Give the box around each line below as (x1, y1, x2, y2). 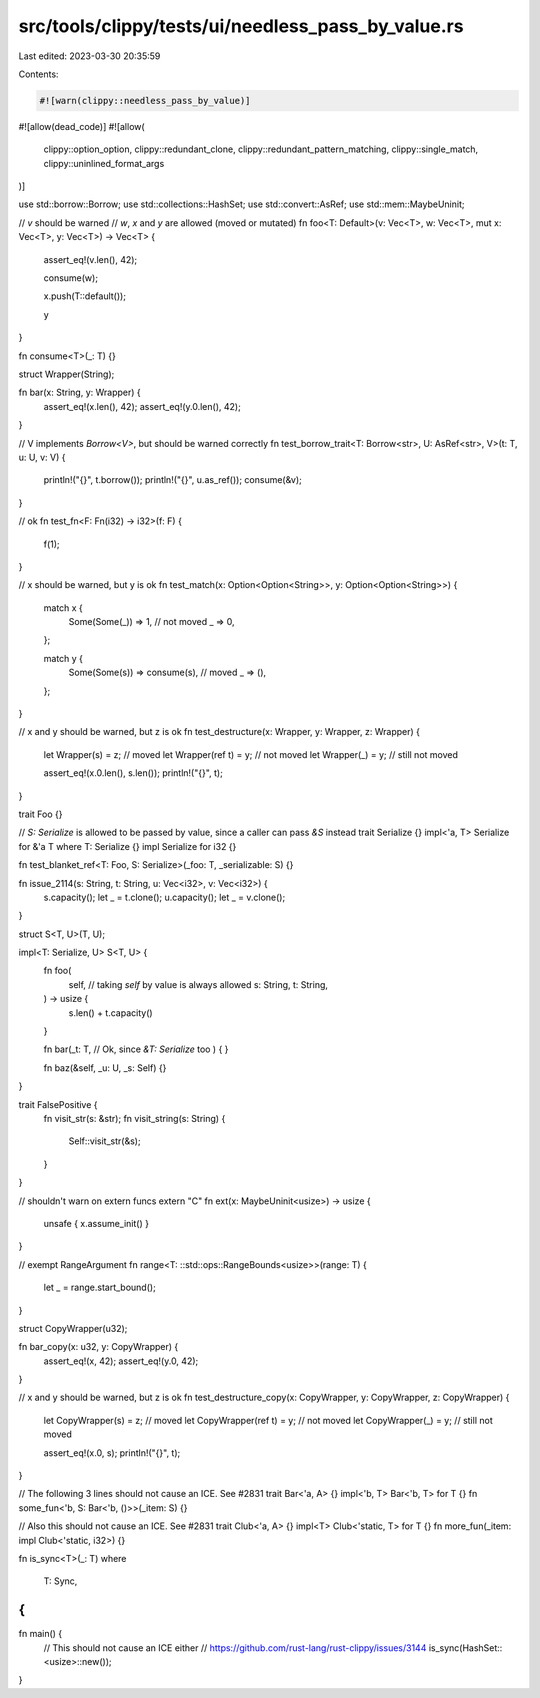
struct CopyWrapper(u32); (18, 1322, 128, 1334)
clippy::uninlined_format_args (43, 157, 165, 169)
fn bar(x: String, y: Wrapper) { (18, 386, 142, 399)
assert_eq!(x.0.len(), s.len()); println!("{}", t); (43, 767, 224, 779)
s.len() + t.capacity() (68, 1006, 154, 1019)
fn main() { (18, 1628, 63, 1640)
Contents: (18, 68, 59, 80)
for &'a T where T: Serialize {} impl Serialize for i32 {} (18, 840, 237, 852)
